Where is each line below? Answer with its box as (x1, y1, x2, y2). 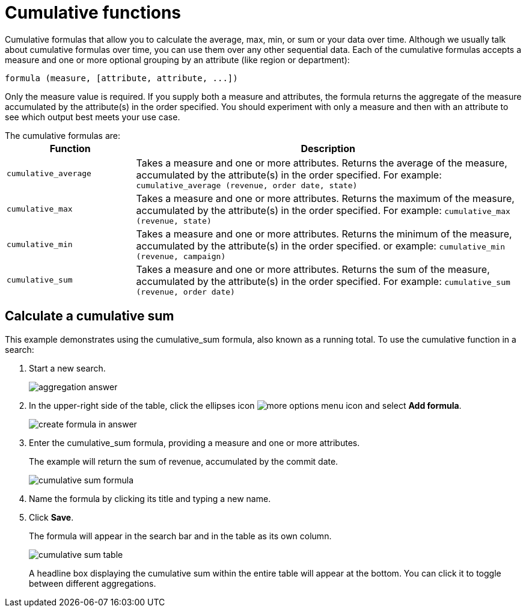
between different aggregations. (29, 578, 156, 589)
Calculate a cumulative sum (5, 308, 174, 324)
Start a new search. (29, 363, 106, 373)
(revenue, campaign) (136, 251, 226, 261)
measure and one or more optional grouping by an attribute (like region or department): (5, 54, 350, 65)
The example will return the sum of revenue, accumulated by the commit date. (29, 456, 338, 467)
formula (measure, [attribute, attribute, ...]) (5, 73, 238, 83)
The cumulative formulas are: (5, 130, 121, 141)
